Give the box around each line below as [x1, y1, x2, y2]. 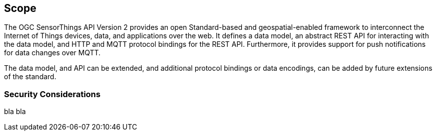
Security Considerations [4, 89, 101, 99]
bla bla [4, 107, 26, 116]
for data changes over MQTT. [4, 48, 101, 57]
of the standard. [4, 72, 56, 81]
